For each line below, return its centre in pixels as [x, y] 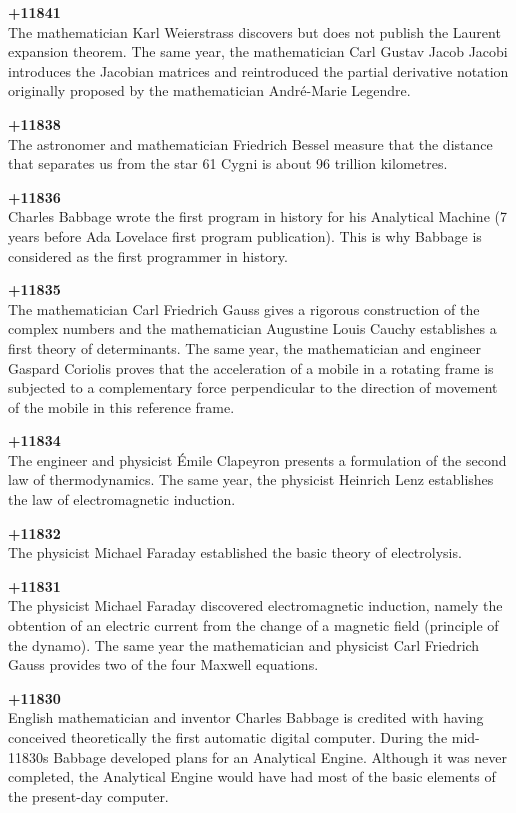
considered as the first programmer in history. [148, 255]
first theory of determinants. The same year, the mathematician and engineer [244, 347]
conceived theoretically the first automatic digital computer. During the [228, 737]
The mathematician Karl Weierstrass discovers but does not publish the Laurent [254, 31]
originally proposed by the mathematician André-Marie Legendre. [209, 90]
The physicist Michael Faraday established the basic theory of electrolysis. [235, 552]
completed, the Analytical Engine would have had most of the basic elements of [252, 776]
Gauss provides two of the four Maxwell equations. [163, 664]
